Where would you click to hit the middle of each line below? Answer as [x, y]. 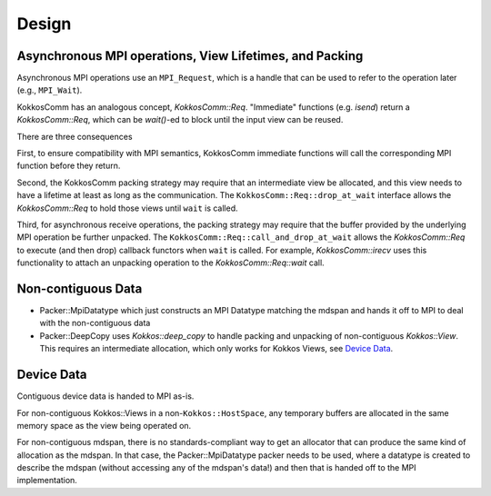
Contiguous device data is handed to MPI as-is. [105, 396]
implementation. [47, 481]
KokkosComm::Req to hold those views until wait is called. [127, 208]
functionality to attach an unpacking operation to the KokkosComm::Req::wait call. [170, 263]
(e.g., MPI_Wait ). [50, 90]
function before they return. [69, 166]
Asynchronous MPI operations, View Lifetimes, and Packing [190, 56]
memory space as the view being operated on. [104, 425]
